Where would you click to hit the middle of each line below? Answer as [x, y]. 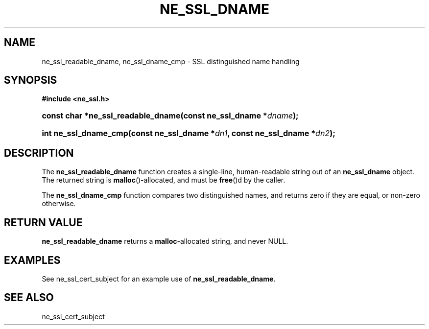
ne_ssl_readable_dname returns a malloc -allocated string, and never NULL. [165, 241]
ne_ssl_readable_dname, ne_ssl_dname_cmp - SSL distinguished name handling [171, 61]
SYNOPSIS [31, 80]
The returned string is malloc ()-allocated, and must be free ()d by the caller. [164, 180]
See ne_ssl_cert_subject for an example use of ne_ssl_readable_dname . [159, 279]
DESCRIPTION [39, 153]
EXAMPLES [32, 260]
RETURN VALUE [43, 222]
